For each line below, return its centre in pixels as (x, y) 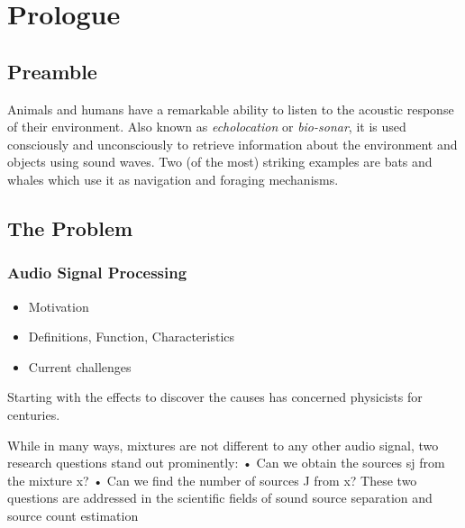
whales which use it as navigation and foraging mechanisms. (173, 179)
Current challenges (80, 366)
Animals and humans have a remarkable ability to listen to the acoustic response (231, 109)
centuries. (34, 414)
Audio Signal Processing (97, 273)
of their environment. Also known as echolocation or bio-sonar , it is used (207, 127)
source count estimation (73, 515)
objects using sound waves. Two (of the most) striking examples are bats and (220, 162)
